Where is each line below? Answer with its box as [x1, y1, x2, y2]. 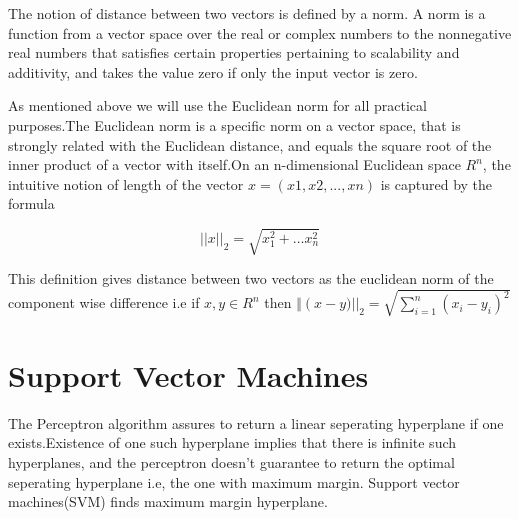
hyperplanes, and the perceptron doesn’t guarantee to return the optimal [8, 451, 455, 472]
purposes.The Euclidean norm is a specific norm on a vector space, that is [8, 114, 461, 135]
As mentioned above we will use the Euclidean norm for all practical [8, 95, 427, 116]
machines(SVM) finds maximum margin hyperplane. [8, 491, 328, 512]
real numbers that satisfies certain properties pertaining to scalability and [8, 42, 460, 63]
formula [8, 193, 55, 214]
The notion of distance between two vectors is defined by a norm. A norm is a [8, 3, 486, 23]
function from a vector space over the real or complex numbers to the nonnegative [8, 22, 512, 43]
